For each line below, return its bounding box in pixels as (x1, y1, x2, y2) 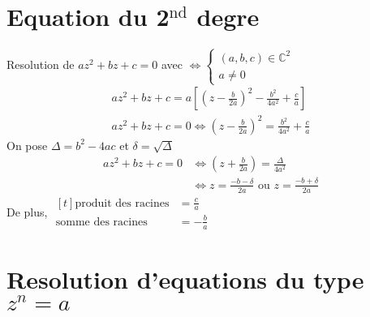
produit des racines (75, 197, 170, 209)
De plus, (6, 203, 48, 220)
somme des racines (55, 216, 148, 228)
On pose (6, 136, 48, 153)
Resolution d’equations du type (6, 262, 364, 295)
